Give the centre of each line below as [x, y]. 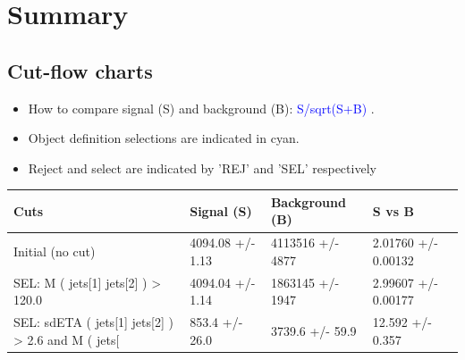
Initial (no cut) [55, 251]
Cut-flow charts [80, 70]
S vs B [393, 210]
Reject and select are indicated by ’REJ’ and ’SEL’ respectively [202, 167]
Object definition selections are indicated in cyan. [164, 138]
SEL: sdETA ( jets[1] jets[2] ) [93, 322]
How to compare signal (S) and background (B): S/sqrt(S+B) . [201, 108]
